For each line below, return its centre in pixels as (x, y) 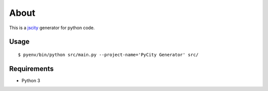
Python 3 (31, 80)
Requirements (32, 68)
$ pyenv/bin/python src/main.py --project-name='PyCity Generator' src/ (108, 55)
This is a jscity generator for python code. (52, 28)
